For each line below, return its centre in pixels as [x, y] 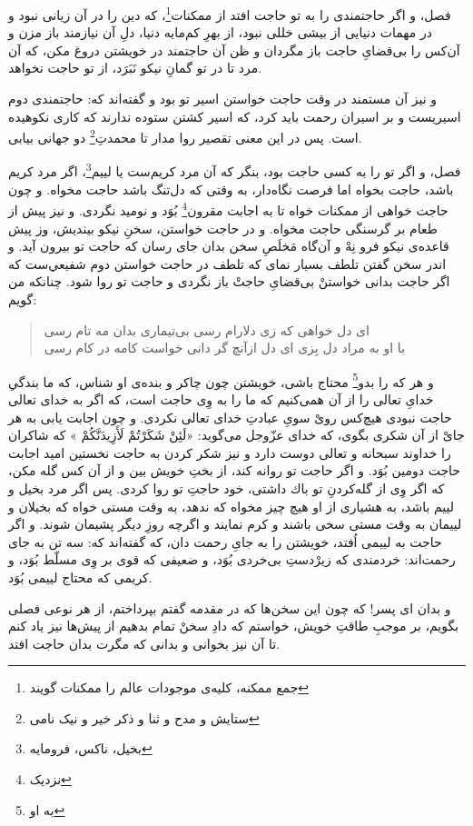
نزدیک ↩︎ [50, 779]
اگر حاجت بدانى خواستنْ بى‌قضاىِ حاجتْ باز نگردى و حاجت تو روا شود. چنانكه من [229, 281]
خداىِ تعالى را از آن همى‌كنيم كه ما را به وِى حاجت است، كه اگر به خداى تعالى [221, 398]
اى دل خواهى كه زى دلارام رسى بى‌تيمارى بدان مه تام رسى [207, 329]
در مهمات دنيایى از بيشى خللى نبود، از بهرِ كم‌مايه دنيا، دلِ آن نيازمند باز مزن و [220, 32]
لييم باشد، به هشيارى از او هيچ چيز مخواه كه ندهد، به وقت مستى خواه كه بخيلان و [232, 506]
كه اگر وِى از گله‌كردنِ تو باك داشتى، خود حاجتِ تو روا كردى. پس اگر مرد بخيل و [227, 488]
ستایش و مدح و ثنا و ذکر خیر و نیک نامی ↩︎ [144, 717]
